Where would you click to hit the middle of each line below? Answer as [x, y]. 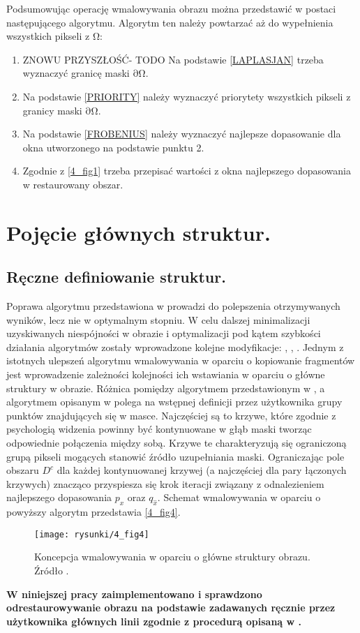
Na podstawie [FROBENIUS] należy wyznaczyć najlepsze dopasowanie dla [182, 134]
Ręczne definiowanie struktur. [116, 277]
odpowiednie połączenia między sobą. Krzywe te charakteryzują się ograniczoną [177, 443]
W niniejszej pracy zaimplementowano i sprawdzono [134, 594]
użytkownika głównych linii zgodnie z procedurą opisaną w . [154, 621]
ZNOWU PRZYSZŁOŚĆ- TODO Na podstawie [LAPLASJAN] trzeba [173, 59]
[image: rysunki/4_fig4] [92, 534]
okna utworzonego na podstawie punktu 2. [113, 147]
